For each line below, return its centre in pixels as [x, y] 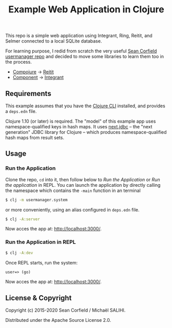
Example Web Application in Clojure [86, 9]
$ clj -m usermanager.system [36, 200]
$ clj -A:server [23, 219]
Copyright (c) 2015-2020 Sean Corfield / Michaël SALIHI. [65, 310]
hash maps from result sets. [35, 138]
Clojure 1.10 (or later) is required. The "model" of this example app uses [81, 121]
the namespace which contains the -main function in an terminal [73, 190]
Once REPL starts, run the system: [42, 262]
